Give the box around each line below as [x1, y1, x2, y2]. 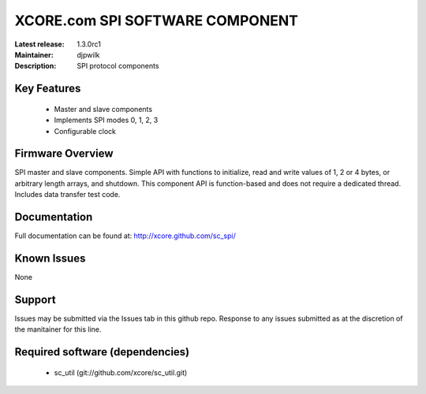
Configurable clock [54, 126, 116, 136]
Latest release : [14, 39, 65, 49]
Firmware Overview [14, 147, 114, 161]
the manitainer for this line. [14, 325, 102, 334]
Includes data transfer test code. [14, 190, 121, 199]
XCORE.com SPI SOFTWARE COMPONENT [14, 12, 299, 29]
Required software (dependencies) [14, 345, 190, 359]
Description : [14, 61, 57, 71]
